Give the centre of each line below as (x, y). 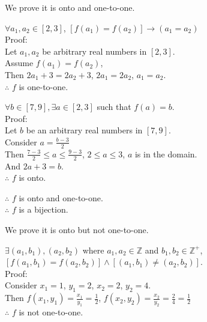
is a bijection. (43, 209)
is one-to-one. (43, 86)
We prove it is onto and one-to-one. (70, 7)
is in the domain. (166, 153)
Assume (19, 63)
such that (114, 107)
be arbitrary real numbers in (94, 51)
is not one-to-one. (51, 311)
